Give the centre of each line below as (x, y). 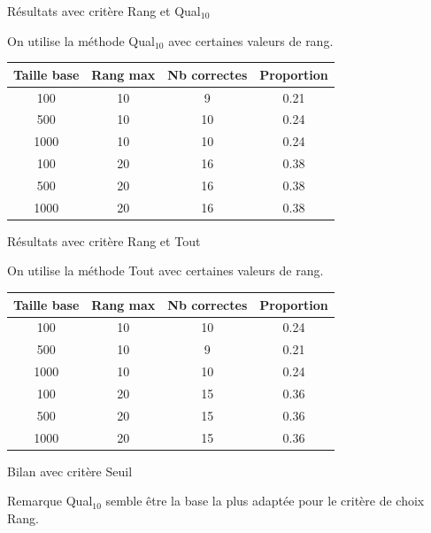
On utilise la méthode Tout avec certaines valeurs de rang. (165, 270)
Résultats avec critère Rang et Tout (104, 240)
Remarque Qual (50, 501)
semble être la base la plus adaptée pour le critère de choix (265, 501)
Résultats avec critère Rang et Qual (104, 11)
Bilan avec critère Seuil (70, 471)
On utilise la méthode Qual (81, 40)
